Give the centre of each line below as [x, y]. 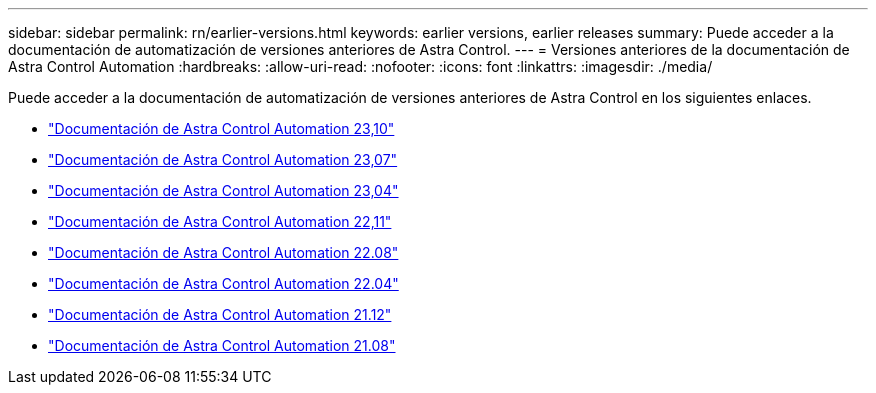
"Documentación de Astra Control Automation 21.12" [220, 314]
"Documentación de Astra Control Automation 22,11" [220, 221]
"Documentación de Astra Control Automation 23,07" [223, 159]
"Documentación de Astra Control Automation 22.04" [223, 283]
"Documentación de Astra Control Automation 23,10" [221, 128]
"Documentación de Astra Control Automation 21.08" [222, 345]
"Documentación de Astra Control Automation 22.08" [223, 252]
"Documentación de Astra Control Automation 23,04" [223, 190]
